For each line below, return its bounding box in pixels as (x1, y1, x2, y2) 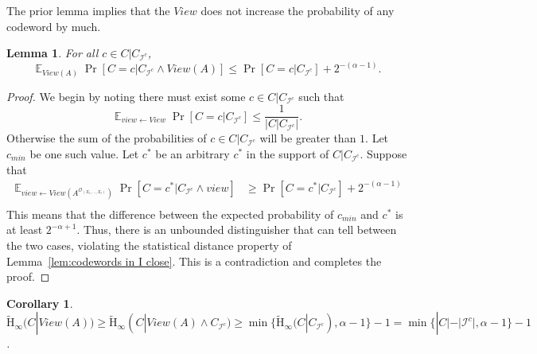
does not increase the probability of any (200, 2, 395, 18)
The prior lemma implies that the (6, 2, 170, 18)
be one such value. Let (29, 145, 139, 161)
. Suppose (360, 145, 407, 161)
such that (298, 88, 344, 104)
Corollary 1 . (6, 294, 73, 311)
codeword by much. (6, 18, 101, 34)
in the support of (246, 145, 329, 161)
